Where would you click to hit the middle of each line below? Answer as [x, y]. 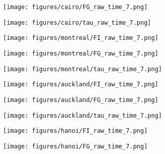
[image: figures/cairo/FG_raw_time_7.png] [75, 7]
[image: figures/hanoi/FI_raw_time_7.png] [75, 131]
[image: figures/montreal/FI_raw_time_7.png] [81, 38]
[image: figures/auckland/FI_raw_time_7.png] [81, 85]
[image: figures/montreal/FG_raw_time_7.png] [81, 53]
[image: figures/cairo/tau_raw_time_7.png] [77, 22]
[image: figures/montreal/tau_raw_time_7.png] [82, 69]
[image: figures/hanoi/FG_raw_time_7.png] [75, 146]
